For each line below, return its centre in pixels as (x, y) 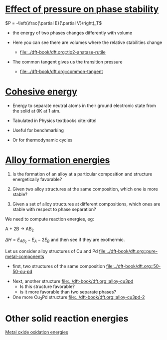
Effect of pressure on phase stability (82, 9)
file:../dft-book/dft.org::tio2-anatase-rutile (63, 52)
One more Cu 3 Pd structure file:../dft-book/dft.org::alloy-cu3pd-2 (79, 297)
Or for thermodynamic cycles (42, 140)
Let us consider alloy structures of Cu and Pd (52, 251)
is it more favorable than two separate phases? (68, 291)
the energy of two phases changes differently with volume (72, 32)
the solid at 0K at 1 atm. (36, 110)
